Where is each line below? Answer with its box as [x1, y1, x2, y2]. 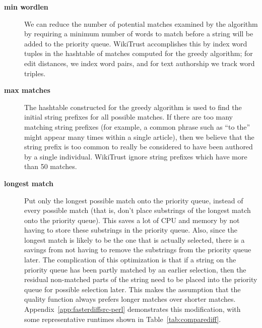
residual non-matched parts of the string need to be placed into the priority [24, 274, 257, 285]
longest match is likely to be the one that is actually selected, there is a [24, 234, 245, 245]
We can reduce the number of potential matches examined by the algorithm [24, 18, 258, 29]
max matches [4, 85, 50, 95]
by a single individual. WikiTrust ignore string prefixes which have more [24, 151, 247, 161]
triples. [24, 68, 46, 78]
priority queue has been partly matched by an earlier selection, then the [24, 264, 246, 275]
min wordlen [4, 2, 48, 12]
